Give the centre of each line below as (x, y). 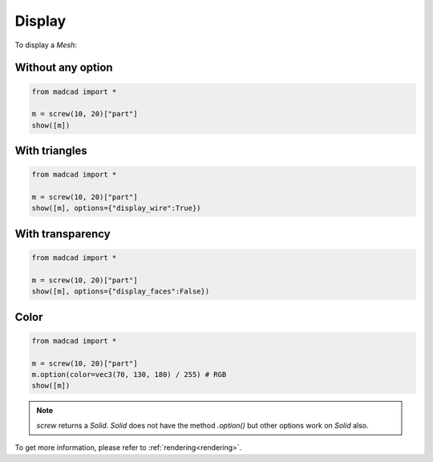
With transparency (63, 234)
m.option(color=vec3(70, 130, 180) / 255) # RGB (129, 375)
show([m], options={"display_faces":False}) (121, 292)
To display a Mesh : (46, 45)
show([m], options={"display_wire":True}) (116, 208)
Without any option (64, 68)
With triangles (51, 151)
